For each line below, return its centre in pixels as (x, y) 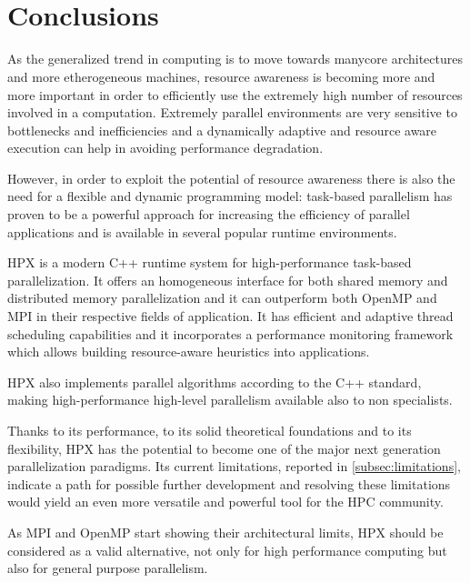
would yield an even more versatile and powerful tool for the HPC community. (225, 502)
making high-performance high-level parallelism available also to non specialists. (230, 400)
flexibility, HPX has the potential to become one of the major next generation (224, 448)
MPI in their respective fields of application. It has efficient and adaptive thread (230, 316)
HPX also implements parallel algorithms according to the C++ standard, (215, 382)
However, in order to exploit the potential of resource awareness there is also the (231, 178)
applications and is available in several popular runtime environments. (202, 231)
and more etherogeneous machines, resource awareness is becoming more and (221, 76)
